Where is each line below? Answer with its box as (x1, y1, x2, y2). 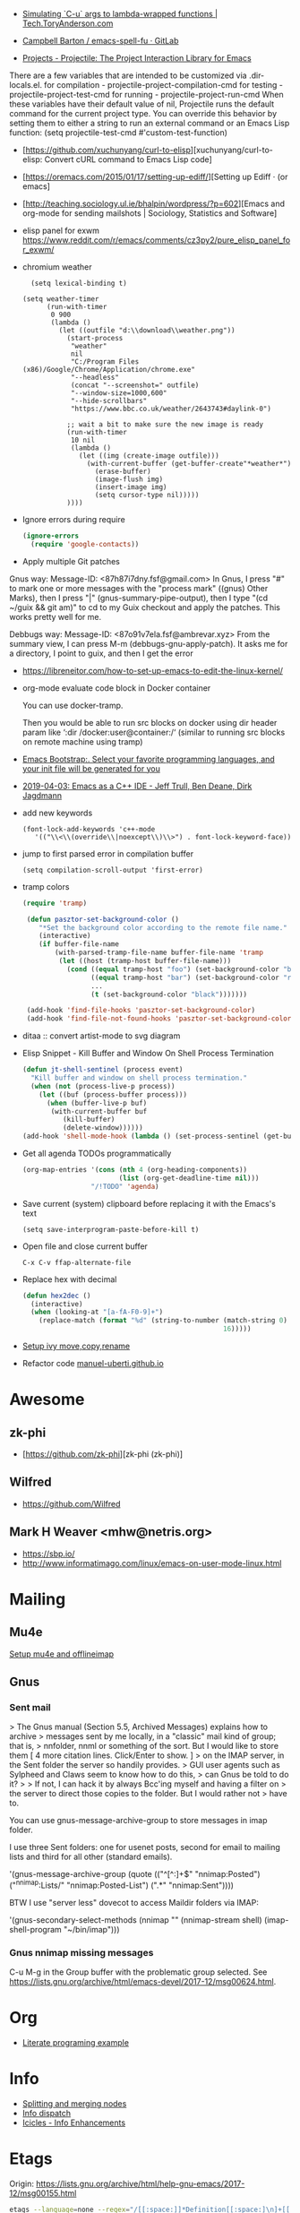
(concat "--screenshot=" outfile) (70, 381, 200, 390)
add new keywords (21, 807, 93, 818)
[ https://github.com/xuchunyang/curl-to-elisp (21, 144, 191, 155)
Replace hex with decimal (21, 1273, 117, 1285)
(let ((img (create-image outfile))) (79, 452, 219, 461)
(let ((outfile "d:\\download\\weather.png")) (58, 326, 236, 335)
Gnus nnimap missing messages (9, 1946, 154, 1959)
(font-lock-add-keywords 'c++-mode (21, 824, 156, 833)
